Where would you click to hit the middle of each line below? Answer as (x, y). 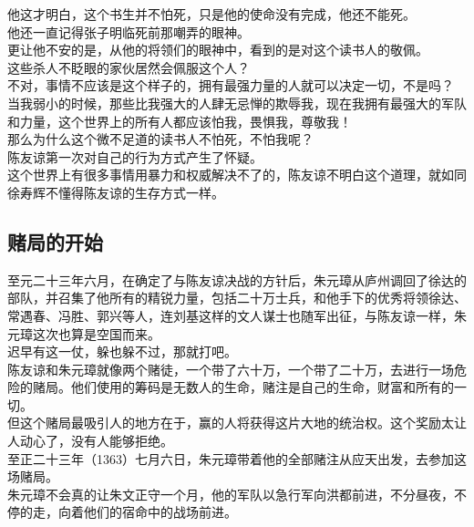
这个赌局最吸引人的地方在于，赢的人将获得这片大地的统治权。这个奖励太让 (243, 423)
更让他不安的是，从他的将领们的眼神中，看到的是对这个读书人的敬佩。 (218, 50)
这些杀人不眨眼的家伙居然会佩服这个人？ (129, 67)
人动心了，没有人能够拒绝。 (90, 441)
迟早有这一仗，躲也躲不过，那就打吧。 (122, 351)
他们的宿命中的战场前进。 (160, 512)
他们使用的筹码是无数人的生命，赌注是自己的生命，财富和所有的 (262, 387)
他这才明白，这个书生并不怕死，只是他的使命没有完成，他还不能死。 (211, 14)
